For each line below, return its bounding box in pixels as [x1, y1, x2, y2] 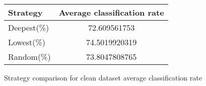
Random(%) [8, 51, 51, 62]
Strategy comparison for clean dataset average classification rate [4, 72, 202, 82]
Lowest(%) [8, 36, 46, 48]
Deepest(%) [8, 22, 49, 33]
